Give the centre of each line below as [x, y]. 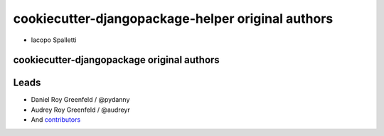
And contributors [56, 120]
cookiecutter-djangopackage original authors [116, 60]
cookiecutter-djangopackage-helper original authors [173, 19]
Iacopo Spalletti [54, 40]
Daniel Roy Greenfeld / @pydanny [80, 100]
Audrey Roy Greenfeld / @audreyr [81, 110]
